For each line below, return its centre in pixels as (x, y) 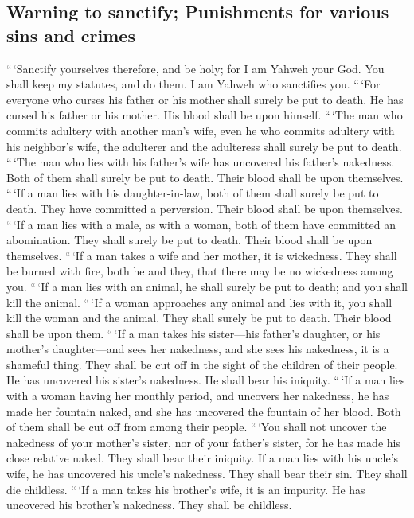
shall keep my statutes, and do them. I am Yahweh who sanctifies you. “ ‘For (193, 84)
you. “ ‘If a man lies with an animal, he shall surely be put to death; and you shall (207, 286)
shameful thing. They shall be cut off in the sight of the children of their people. (202, 364)
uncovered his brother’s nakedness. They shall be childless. (149, 505)
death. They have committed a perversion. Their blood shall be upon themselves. (205, 208)
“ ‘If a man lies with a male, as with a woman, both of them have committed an (201, 224)
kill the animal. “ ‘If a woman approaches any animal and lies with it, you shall (199, 302)
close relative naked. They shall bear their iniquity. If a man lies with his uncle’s (203, 458)
